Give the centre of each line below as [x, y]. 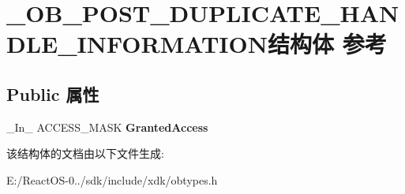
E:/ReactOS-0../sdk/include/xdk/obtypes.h [112, 179]
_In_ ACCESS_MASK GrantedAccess [107, 127]
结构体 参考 [327, 44]
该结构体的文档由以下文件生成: [85, 153]
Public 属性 [53, 93]
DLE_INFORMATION [137, 44]
